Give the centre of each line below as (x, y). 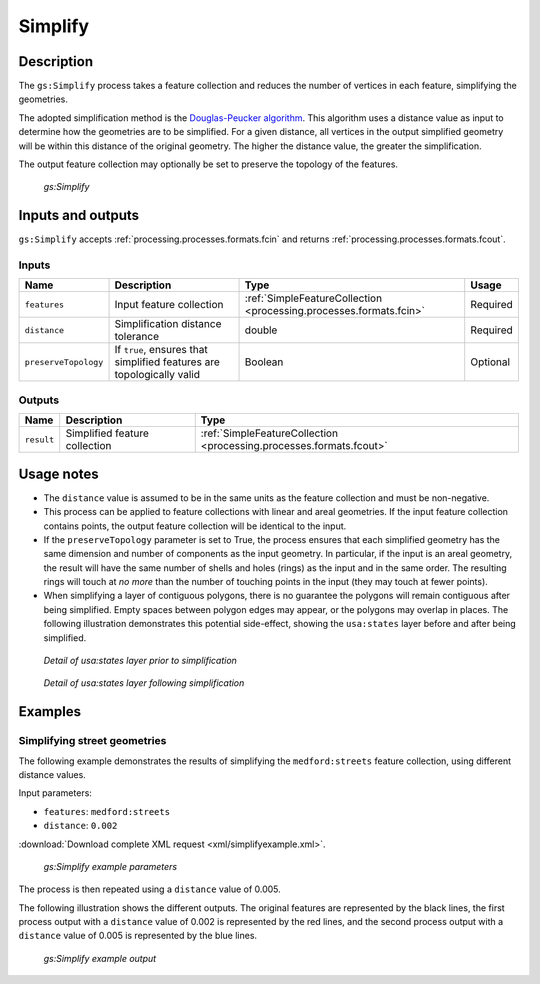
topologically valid (157, 375)
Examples (50, 711)
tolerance (137, 337)
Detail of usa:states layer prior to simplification (140, 661)
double (261, 330)
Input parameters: (55, 793)
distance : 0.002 (80, 826)
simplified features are (167, 362)
